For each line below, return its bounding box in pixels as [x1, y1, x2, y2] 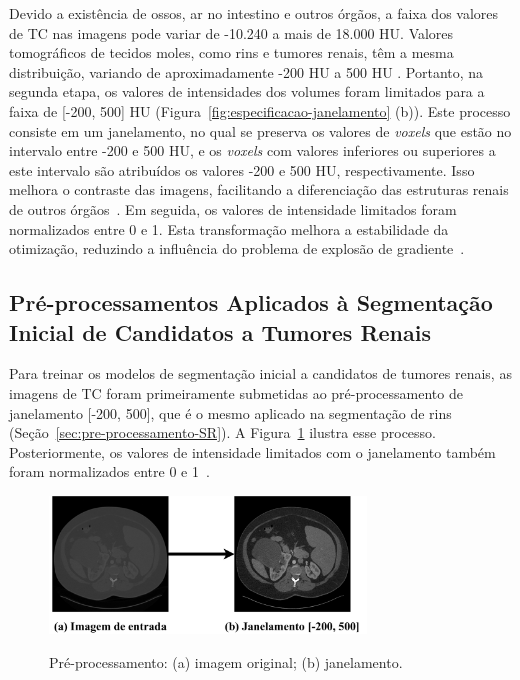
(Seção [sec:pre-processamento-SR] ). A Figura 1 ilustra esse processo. [9, 422, 437, 443]
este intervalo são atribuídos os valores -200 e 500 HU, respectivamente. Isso [9, 159, 475, 180]
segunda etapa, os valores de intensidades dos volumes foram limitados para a [9, 81, 485, 102]
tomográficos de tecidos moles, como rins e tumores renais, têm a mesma [9, 42, 454, 63]
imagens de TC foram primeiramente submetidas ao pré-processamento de [9, 382, 463, 403]
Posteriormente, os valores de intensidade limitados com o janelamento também [9, 441, 496, 462]
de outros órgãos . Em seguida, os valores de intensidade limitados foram [9, 198, 457, 219]
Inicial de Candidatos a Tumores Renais [9, 316, 431, 347]
